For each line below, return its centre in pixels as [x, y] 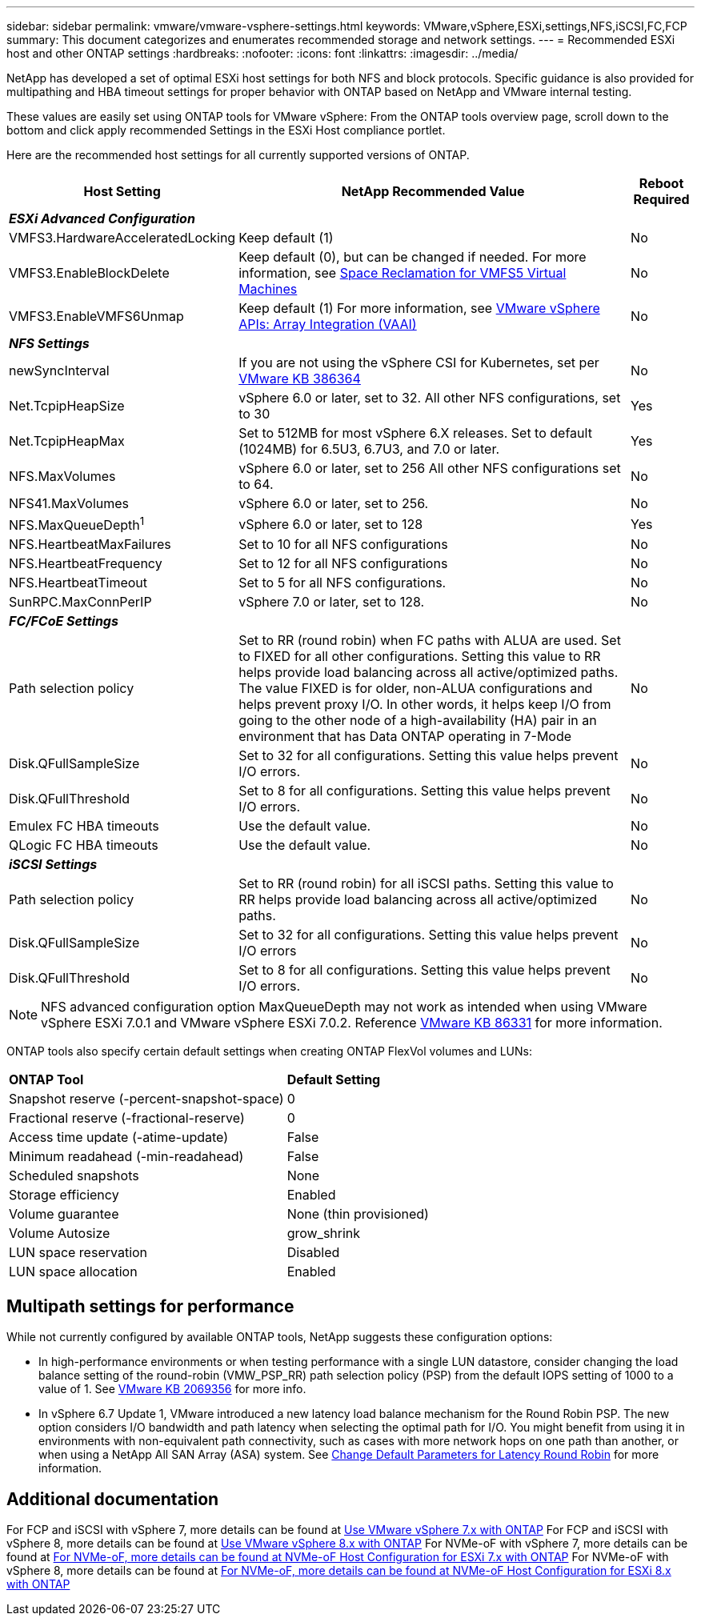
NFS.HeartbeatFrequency [86, 564]
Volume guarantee [64, 1214]
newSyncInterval [59, 370]
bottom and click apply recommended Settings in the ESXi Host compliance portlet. [226, 130]
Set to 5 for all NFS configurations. [342, 583]
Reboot [661, 183]
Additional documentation [113, 1499]
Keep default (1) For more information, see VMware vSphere [419, 308]
